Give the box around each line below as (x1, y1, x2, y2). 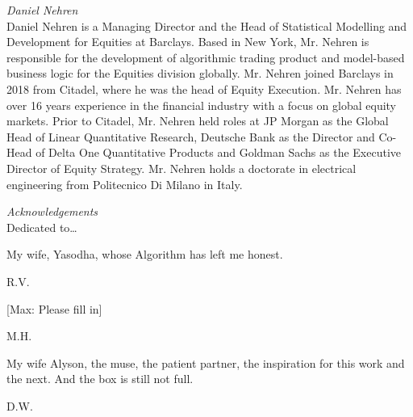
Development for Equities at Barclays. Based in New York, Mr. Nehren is (6, 33, 369, 50)
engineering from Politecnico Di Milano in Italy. (6, 175, 243, 192)
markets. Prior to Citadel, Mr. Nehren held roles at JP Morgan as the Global (6, 112, 389, 129)
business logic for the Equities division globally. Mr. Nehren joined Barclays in (6, 65, 394, 82)
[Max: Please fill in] (6, 300, 102, 317)
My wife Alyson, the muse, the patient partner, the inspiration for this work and (6, 354, 405, 371)
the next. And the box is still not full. (6, 370, 194, 387)
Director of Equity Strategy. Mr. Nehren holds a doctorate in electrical (6, 159, 357, 176)
